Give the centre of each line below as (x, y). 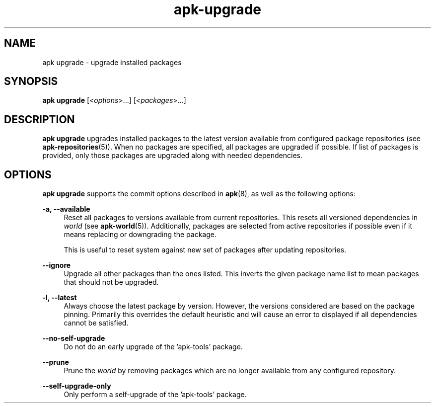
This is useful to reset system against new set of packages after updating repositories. (205, 250)
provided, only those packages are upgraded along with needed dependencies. (172, 156)
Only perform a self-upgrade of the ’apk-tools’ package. (155, 395)
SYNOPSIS (31, 81)
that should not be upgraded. (111, 282)
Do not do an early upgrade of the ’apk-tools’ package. (153, 347)
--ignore (57, 265)
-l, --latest (60, 298)
